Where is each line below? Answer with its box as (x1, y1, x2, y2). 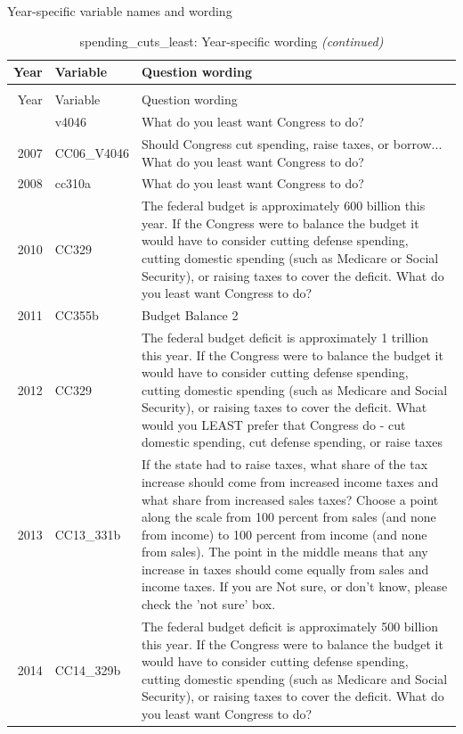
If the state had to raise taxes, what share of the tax (141, 455, 428, 474)
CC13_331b (54, 524, 121, 543)
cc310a (54, 174, 92, 193)
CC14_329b (54, 660, 121, 679)
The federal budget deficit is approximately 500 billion (141, 616, 438, 635)
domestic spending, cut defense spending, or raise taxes (141, 433, 443, 451)
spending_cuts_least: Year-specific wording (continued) (79, 31, 384, 50)
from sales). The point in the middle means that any (141, 542, 428, 561)
